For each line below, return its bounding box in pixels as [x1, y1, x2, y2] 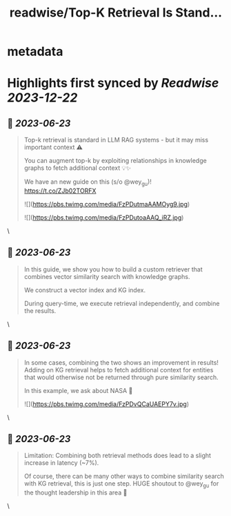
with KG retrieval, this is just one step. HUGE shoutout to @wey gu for [23, 479, 219, 490]
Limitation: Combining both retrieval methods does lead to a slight [23, 451, 212, 460]
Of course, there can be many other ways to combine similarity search [23, 472, 224, 481]
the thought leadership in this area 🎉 [23, 488, 128, 497]
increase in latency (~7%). [23, 459, 99, 467]
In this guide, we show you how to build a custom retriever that [23, 265, 203, 274]
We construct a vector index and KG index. [23, 285, 146, 294]
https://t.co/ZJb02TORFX [23, 187, 97, 195]
